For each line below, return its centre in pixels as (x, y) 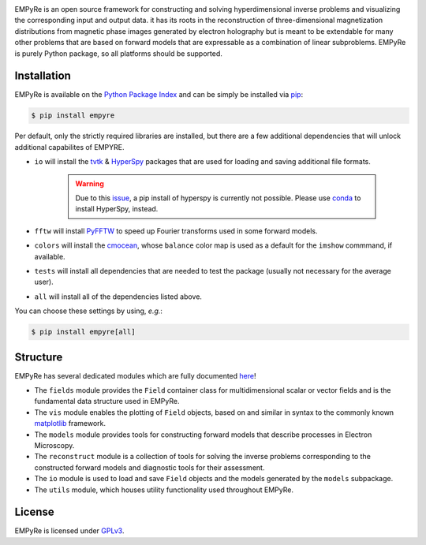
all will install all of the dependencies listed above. (118, 297)
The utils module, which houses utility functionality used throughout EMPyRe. (164, 490)
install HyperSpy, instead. (117, 209)
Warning (90, 183)
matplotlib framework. (70, 424)
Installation (43, 76)
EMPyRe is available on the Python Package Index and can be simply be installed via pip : (159, 95)
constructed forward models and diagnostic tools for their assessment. (149, 467)
